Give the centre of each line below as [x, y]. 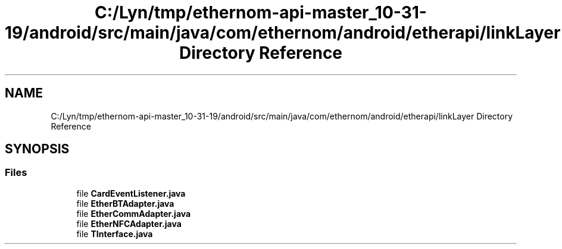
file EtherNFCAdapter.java [129, 223]
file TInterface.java [115, 234]
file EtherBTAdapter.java [125, 203]
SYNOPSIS [37, 149]
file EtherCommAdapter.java [134, 213]
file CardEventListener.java [131, 193]
